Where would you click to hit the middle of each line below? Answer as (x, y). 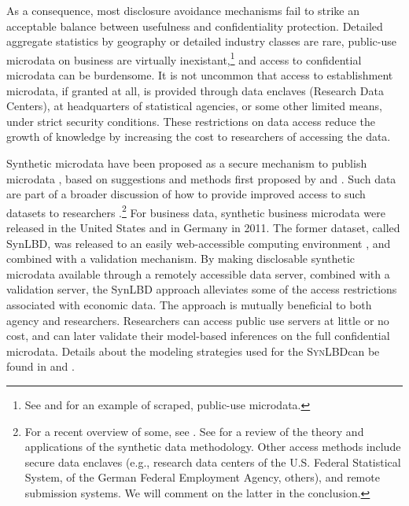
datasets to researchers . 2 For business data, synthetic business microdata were (196, 211)
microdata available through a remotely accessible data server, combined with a (198, 273)
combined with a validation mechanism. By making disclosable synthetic (181, 259)
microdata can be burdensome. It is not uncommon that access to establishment (200, 75)
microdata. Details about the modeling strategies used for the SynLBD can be (193, 351)
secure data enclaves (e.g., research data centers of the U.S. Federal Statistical (213, 462)
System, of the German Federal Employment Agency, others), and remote (202, 477)
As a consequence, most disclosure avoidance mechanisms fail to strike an (183, 10)
